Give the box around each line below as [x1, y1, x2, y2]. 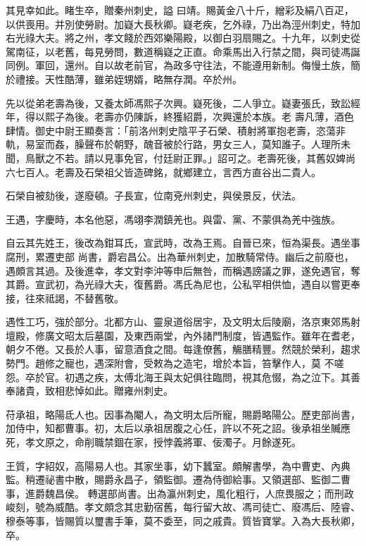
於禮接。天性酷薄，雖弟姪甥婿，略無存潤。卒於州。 [6, 71, 242, 86]
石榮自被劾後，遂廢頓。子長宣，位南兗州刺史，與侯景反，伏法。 [6, 188, 301, 203]
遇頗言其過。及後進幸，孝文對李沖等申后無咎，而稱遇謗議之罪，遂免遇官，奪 [6, 263, 360, 278]
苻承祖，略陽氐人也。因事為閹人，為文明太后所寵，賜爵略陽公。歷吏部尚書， [6, 407, 360, 421]
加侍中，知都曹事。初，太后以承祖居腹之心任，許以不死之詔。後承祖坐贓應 [6, 421, 351, 435]
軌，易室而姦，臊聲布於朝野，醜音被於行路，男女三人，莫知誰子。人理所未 [6, 137, 351, 151]
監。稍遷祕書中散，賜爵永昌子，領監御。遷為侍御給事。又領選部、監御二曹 [6, 472, 351, 487]
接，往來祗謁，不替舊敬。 [6, 290, 124, 305]
